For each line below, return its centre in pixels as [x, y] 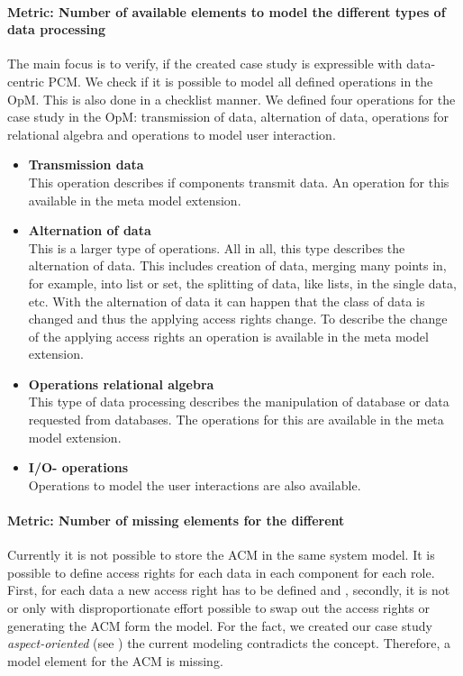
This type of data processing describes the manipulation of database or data [239, 402]
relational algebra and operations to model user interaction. [172, 134]
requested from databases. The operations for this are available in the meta [236, 420]
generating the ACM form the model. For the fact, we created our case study [220, 625]
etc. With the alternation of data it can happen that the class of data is [227, 301]
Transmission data [86, 164]
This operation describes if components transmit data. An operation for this [239, 182]
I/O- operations [78, 467]
